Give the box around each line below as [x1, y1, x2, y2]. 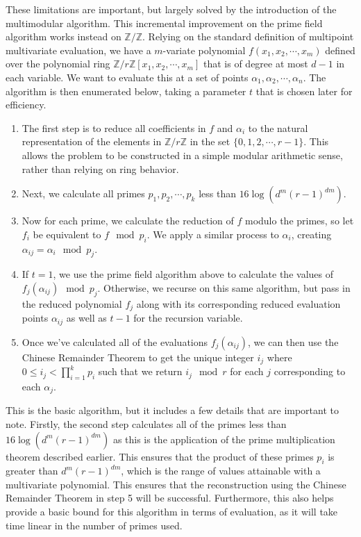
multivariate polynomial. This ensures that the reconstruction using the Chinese [6, 477, 346, 491]
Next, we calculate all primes [22, 186, 145, 201]
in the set [190, 134, 230, 149]
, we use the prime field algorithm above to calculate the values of [53, 267, 333, 281]
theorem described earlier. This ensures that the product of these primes [6, 449, 314, 463]
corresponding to [274, 364, 346, 379]
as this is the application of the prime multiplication [112, 431, 335, 446]
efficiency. [6, 97, 47, 112]
